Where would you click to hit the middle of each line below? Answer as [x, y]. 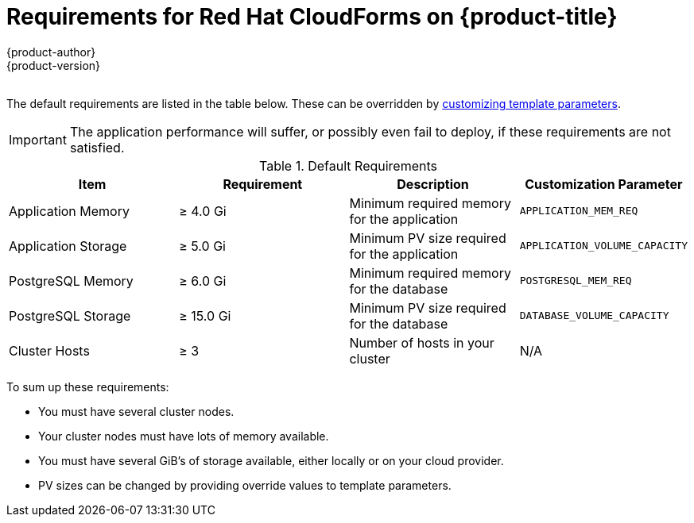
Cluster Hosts [49, 350]
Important [38, 139]
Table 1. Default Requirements [348, 165]
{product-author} [51, 52]
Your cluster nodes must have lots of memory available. [184, 436]
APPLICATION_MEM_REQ [579, 211]
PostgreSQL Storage [70, 315]
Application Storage [68, 246]
